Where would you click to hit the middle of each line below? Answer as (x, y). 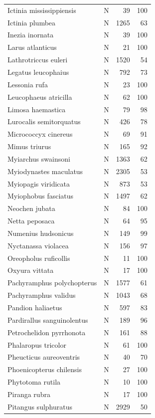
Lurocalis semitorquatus (44, 121)
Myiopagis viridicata (39, 183)
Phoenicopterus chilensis (45, 369)
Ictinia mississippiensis (42, 10)
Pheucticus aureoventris (44, 357)
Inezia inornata (31, 35)
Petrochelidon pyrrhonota (47, 332)
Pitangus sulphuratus (40, 406)
